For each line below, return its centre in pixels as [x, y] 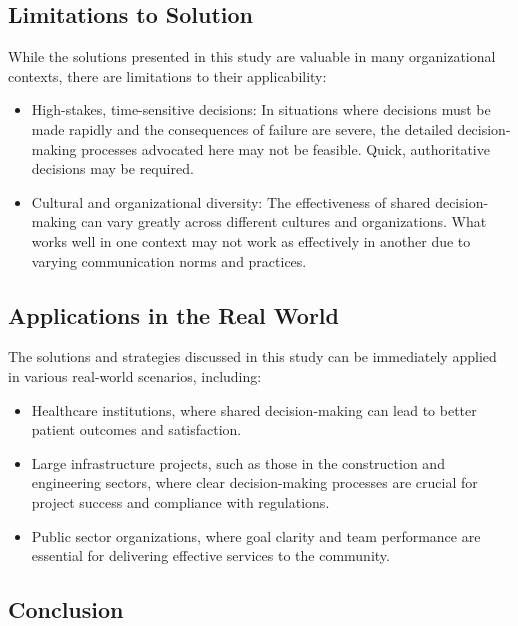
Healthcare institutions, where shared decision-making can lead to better [254, 409]
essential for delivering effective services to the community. [210, 555]
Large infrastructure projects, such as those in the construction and [238, 462]
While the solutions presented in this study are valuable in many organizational [252, 56]
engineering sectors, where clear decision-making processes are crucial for [254, 482]
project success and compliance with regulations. [180, 501]
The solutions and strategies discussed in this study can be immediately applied [252, 356]
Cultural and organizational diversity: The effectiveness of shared [231, 201]
